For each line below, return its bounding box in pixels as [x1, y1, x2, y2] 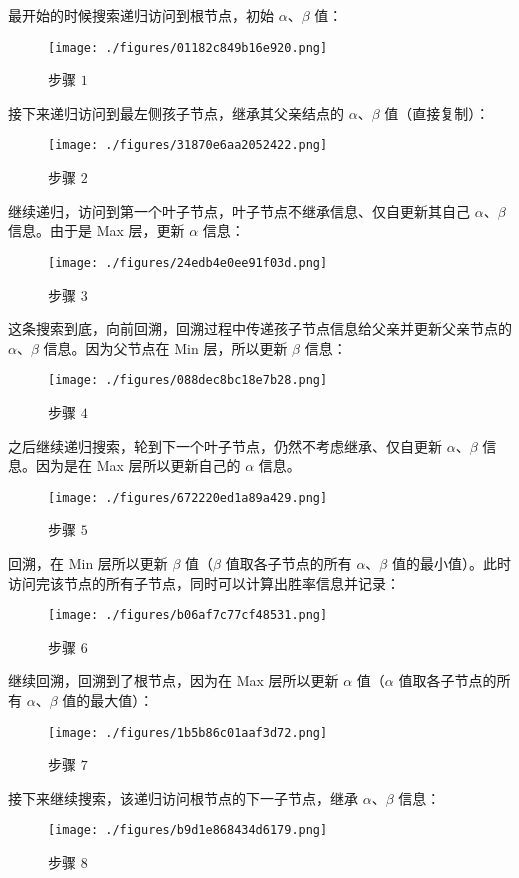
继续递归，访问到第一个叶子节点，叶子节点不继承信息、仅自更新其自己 [8, 200, 470, 221]
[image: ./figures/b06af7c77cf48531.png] [48, 608, 328, 623]
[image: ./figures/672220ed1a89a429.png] [48, 490, 328, 505]
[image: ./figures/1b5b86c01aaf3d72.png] [48, 725, 328, 740]
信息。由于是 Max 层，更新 [8, 220, 185, 241]
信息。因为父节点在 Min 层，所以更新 [43, 337, 288, 358]
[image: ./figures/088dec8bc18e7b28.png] [48, 373, 328, 388]
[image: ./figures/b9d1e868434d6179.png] [48, 823, 328, 838]
